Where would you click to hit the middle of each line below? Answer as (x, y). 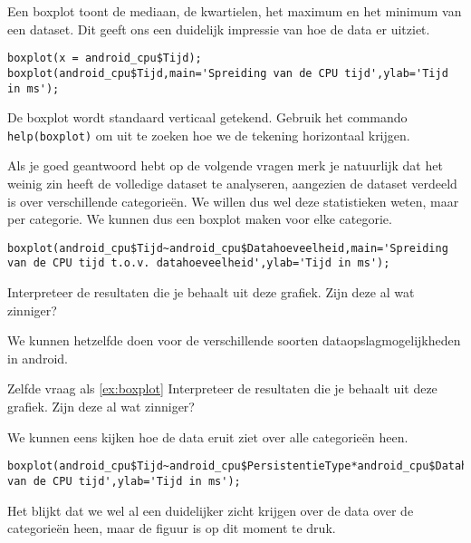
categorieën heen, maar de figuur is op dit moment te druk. (172, 528)
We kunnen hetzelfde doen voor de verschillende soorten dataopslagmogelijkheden (234, 340)
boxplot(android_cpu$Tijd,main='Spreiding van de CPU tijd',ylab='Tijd (228, 73)
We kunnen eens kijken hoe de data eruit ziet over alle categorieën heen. (208, 436)
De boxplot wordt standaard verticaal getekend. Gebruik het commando (207, 117)
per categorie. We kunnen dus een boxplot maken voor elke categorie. (200, 219)
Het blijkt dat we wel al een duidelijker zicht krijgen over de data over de (211, 510)
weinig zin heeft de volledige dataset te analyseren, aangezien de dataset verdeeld (232, 183)
